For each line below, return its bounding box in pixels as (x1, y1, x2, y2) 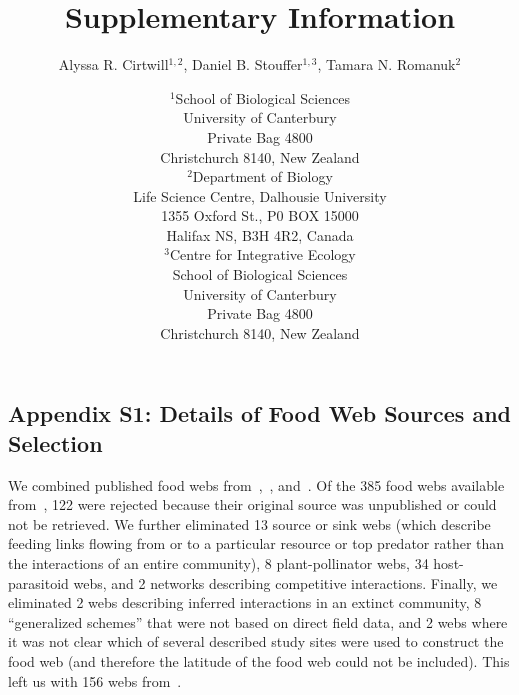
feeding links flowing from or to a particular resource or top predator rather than (8, 533, 505, 554)
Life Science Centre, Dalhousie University (133, 185, 387, 206)
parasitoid (8, 572, 69, 593)
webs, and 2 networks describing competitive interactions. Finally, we (73, 572, 498, 593)
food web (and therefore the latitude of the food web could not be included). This (8, 650, 510, 671)
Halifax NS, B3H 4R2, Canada (166, 224, 354, 245)
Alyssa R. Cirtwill (58, 54, 169, 75)
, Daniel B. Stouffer (183, 54, 303, 75)
